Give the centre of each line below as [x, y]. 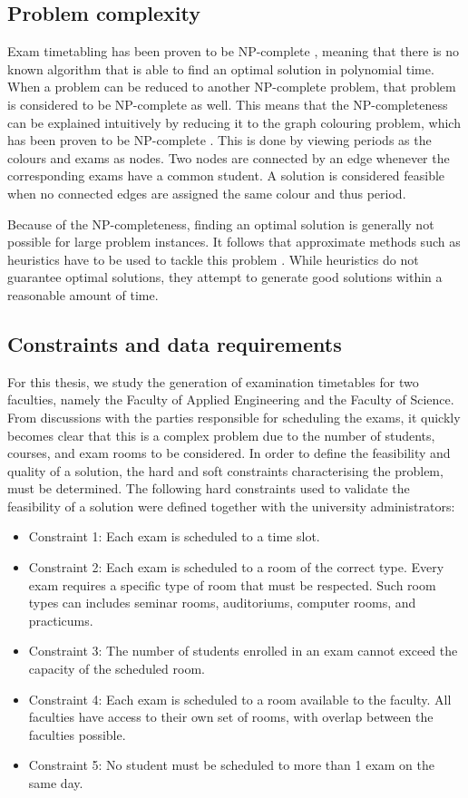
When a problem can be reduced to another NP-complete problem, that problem [232, 87]
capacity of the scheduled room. [117, 669]
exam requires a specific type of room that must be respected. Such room [232, 584]
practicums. [61, 620]
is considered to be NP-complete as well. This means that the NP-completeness [228, 104]
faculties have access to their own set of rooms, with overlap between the [231, 717]
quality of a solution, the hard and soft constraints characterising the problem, [225, 470]
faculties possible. [77, 734]
